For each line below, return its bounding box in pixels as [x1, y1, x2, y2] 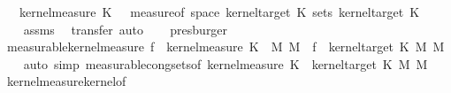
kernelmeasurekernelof [6, 72, 126, 90]
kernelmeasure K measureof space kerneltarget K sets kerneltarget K [19, 3, 420, 20]
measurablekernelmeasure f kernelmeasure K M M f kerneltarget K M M [6, 37, 445, 56]
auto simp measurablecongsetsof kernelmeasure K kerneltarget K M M [23, 54, 428, 73]
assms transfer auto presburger [23, 19, 228, 38]
